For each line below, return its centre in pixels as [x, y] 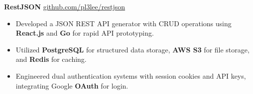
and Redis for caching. [51, 59]
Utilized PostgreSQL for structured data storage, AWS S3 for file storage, [132, 49]
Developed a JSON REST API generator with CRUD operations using [124, 23]
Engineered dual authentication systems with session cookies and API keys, [131, 75]
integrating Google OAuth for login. [72, 85]
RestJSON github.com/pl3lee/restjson [65, 6]
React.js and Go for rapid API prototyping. [85, 33]
